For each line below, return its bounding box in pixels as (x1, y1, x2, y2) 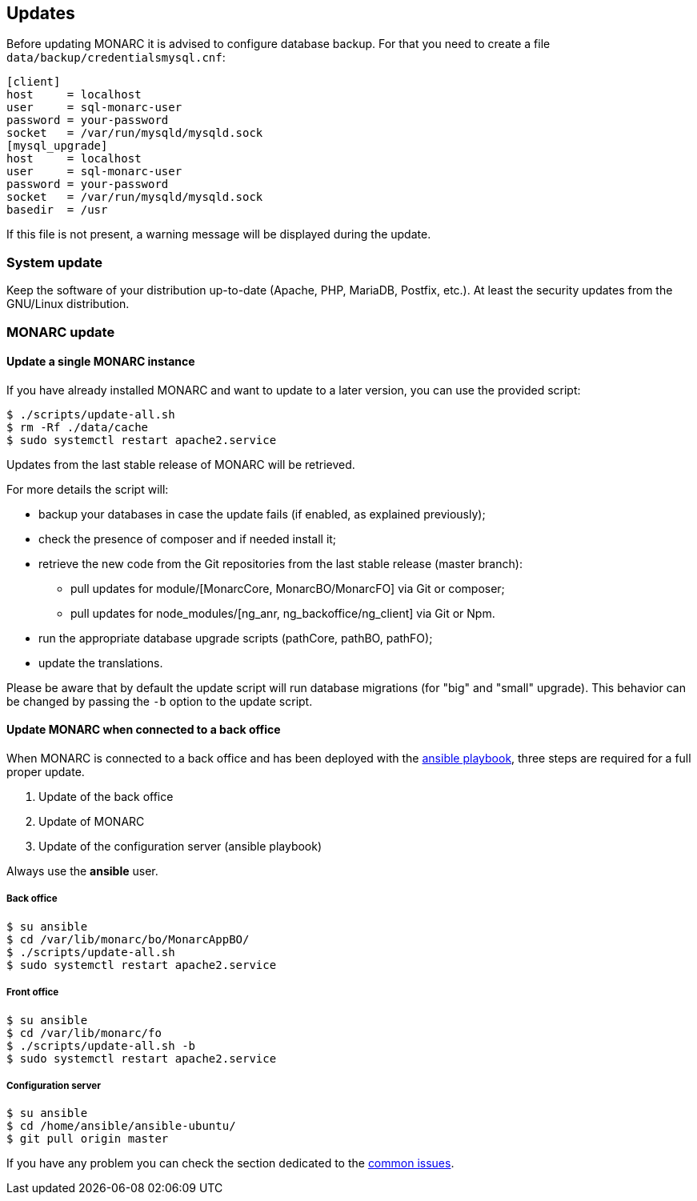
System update (6, 254, 102, 270)
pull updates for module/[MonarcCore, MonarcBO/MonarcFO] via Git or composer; (70, 581, 505, 595)
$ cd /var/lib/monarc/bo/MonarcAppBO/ (6, 932, 250, 946)
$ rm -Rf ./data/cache (6, 420, 149, 434)
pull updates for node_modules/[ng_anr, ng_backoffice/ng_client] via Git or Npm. (70, 606, 495, 620)
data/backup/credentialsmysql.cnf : (6, 50, 226, 65)
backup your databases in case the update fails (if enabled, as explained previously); (38, 506, 486, 521)
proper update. (6, 764, 85, 779)
